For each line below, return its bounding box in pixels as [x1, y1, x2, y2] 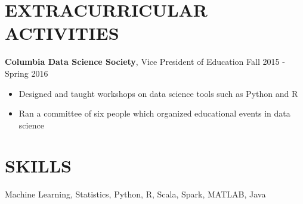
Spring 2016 [5, 67, 48, 79]
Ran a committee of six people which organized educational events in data [18, 107, 290, 120]
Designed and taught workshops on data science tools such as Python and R [18, 87, 298, 99]
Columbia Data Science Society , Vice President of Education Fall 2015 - [5, 55, 285, 68]
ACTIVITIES [5, 21, 119, 45]
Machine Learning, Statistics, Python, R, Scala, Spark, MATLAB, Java [5, 188, 266, 200]
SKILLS [5, 153, 72, 178]
